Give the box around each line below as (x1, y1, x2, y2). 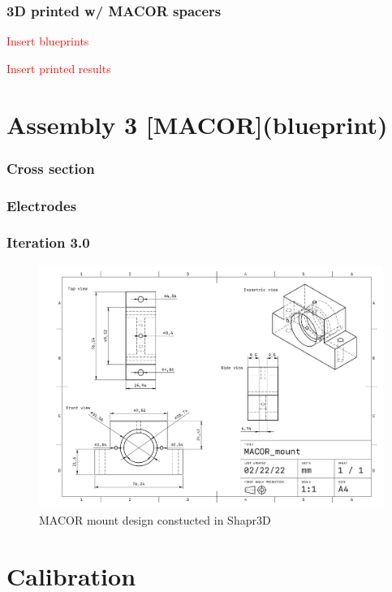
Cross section (6, 158, 95, 178)
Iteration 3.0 (6, 232, 90, 253)
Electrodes (6, 195, 77, 215)
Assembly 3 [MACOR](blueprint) (6, 107, 388, 140)
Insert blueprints (6, 32, 89, 50)
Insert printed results (6, 59, 111, 76)
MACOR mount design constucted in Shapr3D (39, 511, 271, 528)
